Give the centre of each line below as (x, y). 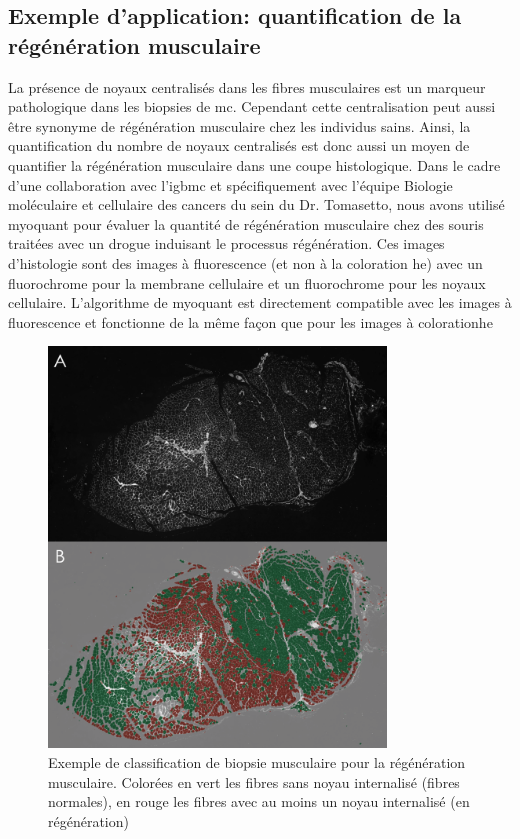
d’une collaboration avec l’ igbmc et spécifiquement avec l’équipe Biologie (230, 184)
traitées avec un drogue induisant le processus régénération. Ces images (226, 243)
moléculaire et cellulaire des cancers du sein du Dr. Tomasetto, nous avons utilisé (256, 204)
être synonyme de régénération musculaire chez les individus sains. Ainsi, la (239, 125)
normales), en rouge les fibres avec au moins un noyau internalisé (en (259, 801)
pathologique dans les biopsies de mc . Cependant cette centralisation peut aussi (252, 106)
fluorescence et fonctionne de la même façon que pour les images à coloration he (250, 321)
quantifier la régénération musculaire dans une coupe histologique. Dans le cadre (254, 164)
